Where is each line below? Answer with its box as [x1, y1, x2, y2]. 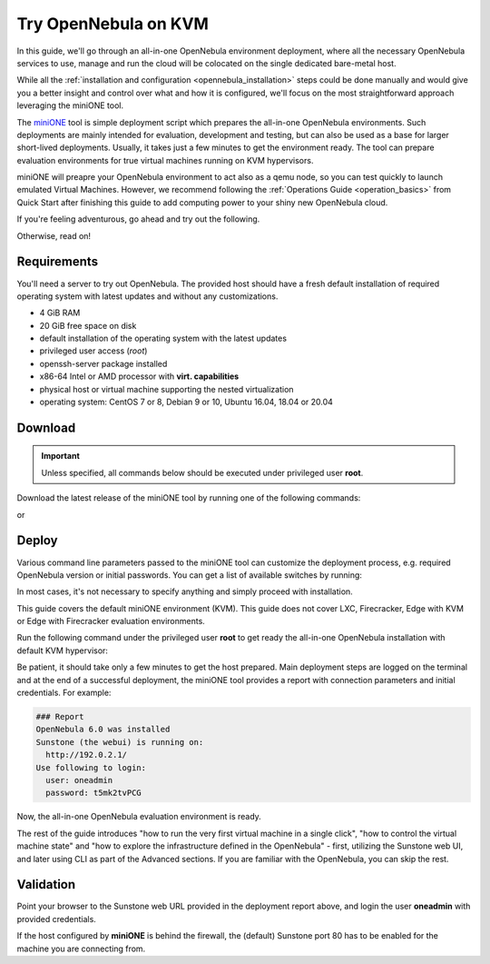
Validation [16, 877, 76, 892]
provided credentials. [16, 913, 97, 924]
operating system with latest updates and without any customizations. [16, 291, 279, 302]
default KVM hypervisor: [16, 645, 109, 656]
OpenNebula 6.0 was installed [35, 724, 171, 735]
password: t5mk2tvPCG [45, 788, 142, 799]
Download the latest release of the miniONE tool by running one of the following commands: [16, 492, 361, 503]
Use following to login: [35, 762, 147, 772]
